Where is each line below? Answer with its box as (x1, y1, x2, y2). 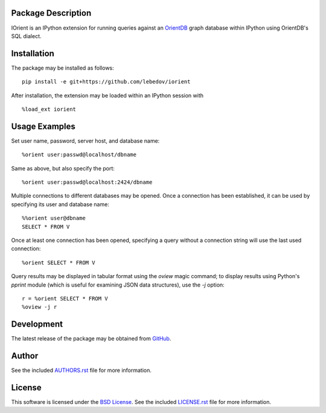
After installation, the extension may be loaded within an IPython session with (11, 91, 204, 99)
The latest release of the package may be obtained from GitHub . (11, 335, 171, 342)
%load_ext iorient (22, 106, 77, 112)
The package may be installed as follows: (11, 64, 114, 71)
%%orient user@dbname (22, 215, 86, 222)
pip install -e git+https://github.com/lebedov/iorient (22, 79, 191, 85)
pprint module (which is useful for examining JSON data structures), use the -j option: (11, 281, 225, 288)
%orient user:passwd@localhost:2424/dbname (22, 179, 153, 186)
